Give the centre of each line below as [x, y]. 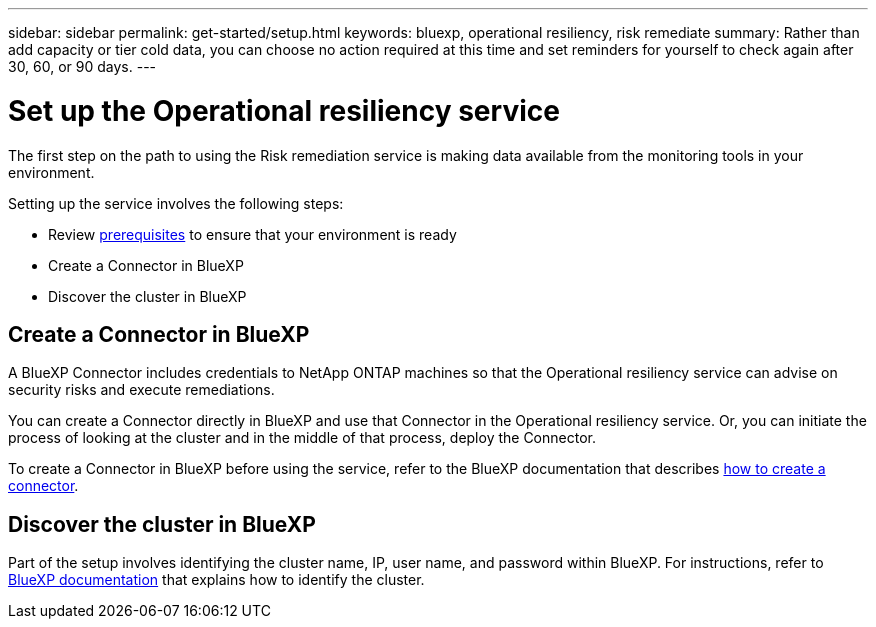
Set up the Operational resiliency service [284, 110]
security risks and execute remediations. [141, 390]
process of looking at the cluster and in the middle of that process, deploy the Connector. [302, 438]
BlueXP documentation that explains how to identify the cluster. [216, 580]
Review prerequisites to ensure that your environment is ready [252, 234]
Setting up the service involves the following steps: [176, 203]
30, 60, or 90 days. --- [82, 66]
